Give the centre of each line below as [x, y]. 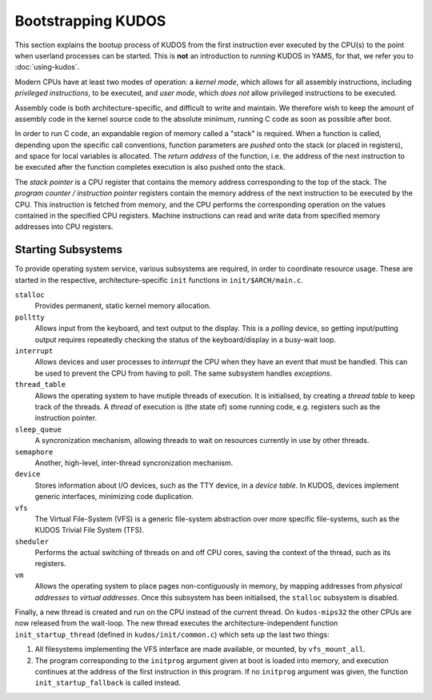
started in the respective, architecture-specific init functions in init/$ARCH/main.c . [159, 280]
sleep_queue [38, 429]
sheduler [32, 541]
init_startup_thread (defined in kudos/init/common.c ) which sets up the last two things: [172, 634]
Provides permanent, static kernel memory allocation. [123, 306]
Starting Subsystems [69, 249]
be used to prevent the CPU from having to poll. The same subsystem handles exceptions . [184, 373]
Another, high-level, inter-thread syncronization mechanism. [134, 463]
